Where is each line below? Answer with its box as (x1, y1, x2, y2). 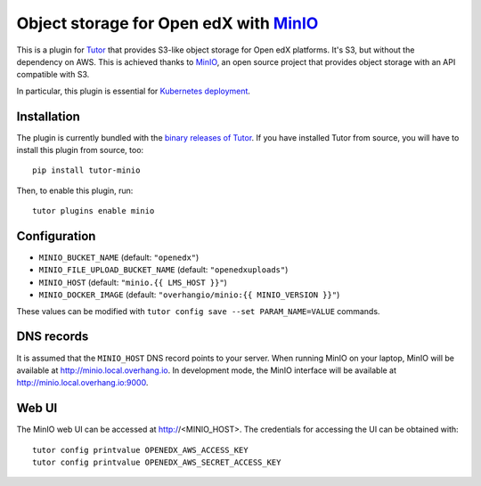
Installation (16, 109, 80, 124)
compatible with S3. (16, 69, 90, 80)
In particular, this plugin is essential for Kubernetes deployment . (16, 85, 251, 96)
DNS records (16, 329, 89, 344)
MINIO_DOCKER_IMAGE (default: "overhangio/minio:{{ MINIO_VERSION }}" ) (38, 289, 340, 300)
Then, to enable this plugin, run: (16, 185, 134, 196)
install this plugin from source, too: (16, 145, 144, 156)
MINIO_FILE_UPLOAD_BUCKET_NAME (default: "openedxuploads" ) (38, 264, 289, 275)
